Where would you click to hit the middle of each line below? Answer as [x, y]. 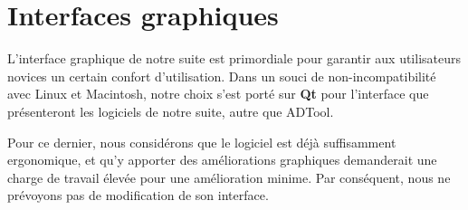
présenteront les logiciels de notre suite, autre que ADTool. [171, 111]
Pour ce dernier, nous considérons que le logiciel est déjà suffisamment [202, 142]
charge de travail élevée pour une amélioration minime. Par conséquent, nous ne [229, 177]
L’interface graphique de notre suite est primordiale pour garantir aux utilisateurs [234, 58]
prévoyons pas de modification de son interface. [138, 195]
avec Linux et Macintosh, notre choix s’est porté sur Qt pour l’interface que [218, 94]
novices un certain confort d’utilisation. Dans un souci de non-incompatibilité [222, 76]
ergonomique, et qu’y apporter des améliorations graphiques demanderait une [222, 160]
